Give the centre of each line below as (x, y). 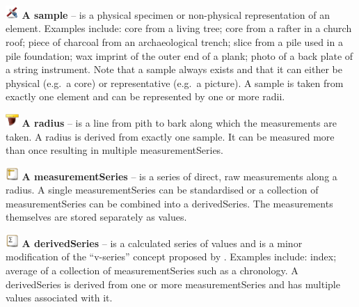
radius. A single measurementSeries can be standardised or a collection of (162, 190)
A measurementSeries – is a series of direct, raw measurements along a (179, 176)
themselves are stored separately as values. (96, 217)
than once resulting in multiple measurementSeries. (115, 150)
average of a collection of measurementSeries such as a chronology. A (152, 270)
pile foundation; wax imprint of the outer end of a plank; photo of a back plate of (179, 55)
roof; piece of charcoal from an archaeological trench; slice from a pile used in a (174, 42)
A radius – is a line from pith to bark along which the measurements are (179, 122)
